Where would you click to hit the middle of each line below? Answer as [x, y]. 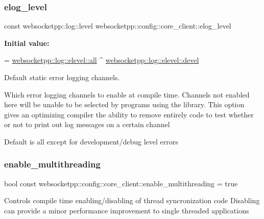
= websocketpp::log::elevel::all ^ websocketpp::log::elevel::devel [102, 60]
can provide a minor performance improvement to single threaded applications [127, 210]
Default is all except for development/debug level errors [91, 141]
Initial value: [27, 43]
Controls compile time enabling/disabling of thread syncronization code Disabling [132, 200]
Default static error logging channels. [62, 77]
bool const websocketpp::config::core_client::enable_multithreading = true [121, 183]
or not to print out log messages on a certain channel [87, 124]
